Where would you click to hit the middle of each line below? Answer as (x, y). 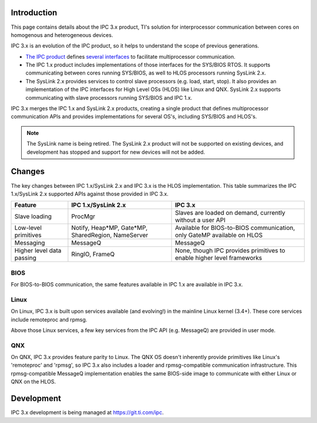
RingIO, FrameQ (93, 254)
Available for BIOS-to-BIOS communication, (235, 228)
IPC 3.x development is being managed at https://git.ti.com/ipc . (87, 412)
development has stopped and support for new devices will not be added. (116, 152)
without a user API (200, 220)
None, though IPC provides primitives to (230, 251)
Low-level (28, 228)
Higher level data (38, 251)
